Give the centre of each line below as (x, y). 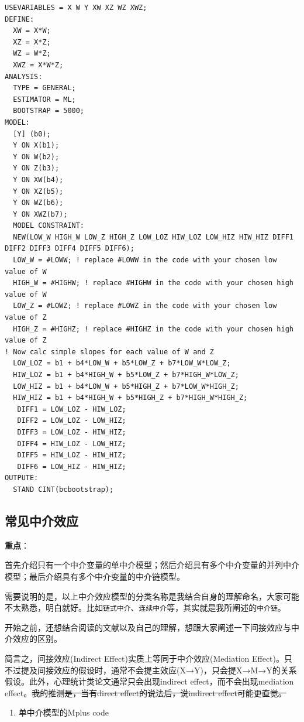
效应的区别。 (37, 639)
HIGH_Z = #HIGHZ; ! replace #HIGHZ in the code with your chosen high (153, 329)
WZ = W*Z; (32, 54)
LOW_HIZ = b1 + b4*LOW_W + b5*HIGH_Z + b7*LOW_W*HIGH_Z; (126, 386)
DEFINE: (20, 19)
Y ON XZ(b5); (38, 191)
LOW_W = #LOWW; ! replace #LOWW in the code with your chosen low (145, 260)
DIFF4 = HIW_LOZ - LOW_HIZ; (72, 444)
